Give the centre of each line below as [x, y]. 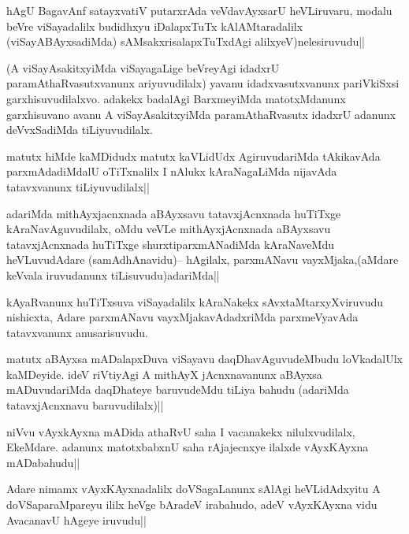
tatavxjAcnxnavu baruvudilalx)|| [85, 405]
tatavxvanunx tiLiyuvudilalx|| [78, 186]
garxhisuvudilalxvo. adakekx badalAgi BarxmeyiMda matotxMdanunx [176, 98]
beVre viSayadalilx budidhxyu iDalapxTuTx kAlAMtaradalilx [155, 26]
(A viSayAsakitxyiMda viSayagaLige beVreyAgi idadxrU [143, 67]
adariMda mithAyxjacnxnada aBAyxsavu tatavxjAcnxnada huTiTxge [174, 213]
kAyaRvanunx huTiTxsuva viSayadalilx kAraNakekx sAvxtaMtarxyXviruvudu [195, 301]
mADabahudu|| [43, 462]
